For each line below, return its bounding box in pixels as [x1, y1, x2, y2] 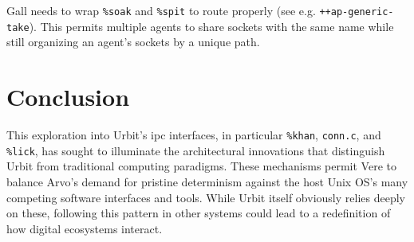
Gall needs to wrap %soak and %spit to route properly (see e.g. [6, 2, 316, 18]
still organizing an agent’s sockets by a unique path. [6, 33, 260, 50]
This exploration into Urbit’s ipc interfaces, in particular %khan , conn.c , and [6, 127, 381, 143]
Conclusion [6, 80, 130, 113]
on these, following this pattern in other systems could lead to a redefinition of [6, 205, 391, 221]
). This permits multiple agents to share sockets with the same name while [29, 18, 394, 34]
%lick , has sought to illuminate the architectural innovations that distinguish [6, 142, 385, 158]
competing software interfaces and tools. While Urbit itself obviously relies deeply [6, 189, 405, 205]
